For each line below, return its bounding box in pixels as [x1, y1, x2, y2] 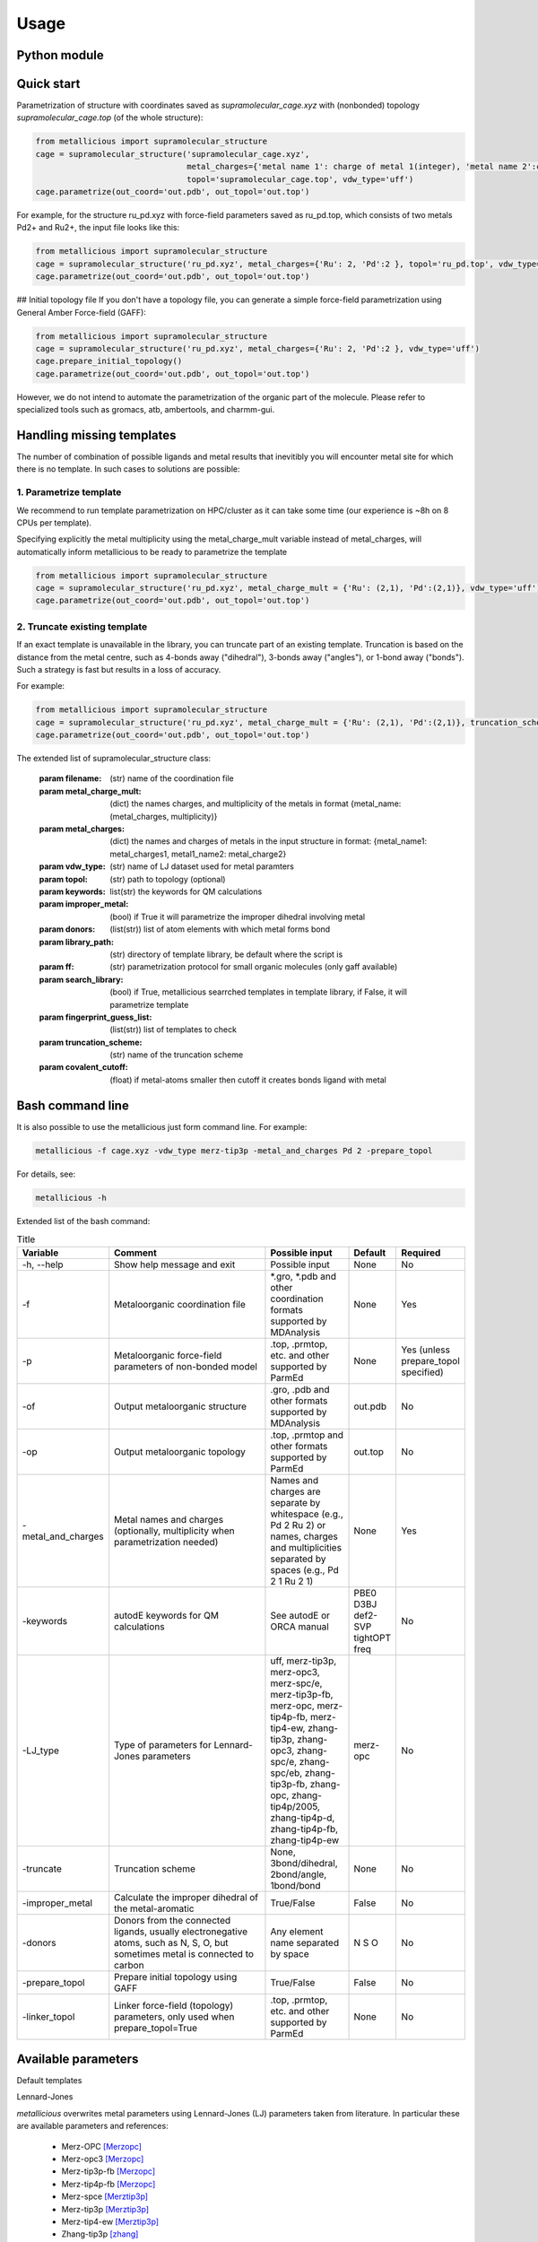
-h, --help [22, 1258, 64, 1271]
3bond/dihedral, [270, 1857, 338, 1870]
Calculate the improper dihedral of [113, 1891, 259, 1904]
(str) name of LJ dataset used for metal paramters [109, 861, 295, 872]
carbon [113, 1960, 144, 1972]
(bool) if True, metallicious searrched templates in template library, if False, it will [109, 986, 408, 997]
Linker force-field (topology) [113, 2000, 234, 2012]
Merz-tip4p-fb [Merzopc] [61, 2178, 156, 2189]
